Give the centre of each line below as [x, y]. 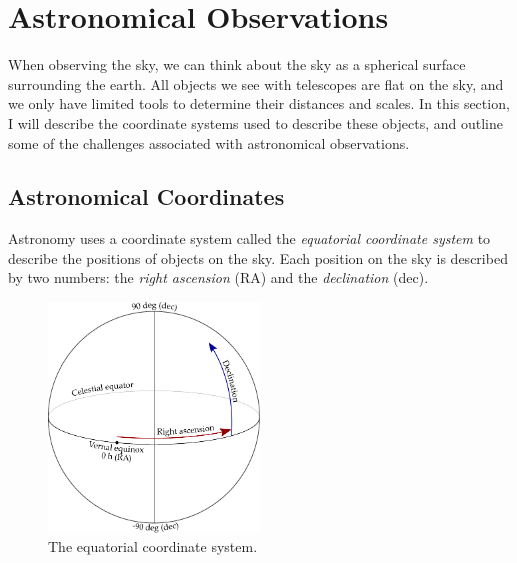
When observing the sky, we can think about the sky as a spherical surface [237, 64]
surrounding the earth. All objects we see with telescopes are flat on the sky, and [256, 83]
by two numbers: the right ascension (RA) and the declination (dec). [218, 277]
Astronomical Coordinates [146, 196]
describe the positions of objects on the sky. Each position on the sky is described [258, 257]
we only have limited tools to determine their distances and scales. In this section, [259, 103]
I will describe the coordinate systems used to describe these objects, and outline [255, 122]
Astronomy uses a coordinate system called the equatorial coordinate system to [249, 238]
